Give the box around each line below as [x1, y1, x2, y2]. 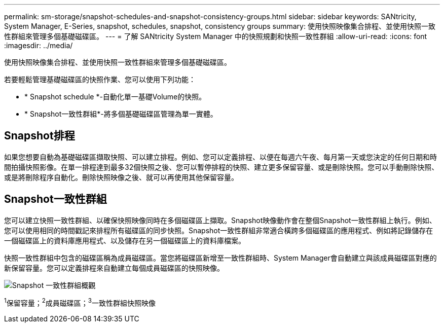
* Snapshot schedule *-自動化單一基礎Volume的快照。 [24, 92, 206, 101]
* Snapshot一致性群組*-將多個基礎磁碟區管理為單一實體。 [24, 110, 217, 118]
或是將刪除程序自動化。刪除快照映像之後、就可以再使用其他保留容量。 [4, 172, 238, 181]
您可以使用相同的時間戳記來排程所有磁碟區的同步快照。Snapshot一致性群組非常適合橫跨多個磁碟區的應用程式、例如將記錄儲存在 [4, 226, 433, 235]
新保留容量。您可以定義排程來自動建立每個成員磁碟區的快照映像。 [4, 263, 224, 272]
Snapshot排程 [4, 129, 75, 142]
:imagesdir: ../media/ [4, 41, 73, 50]
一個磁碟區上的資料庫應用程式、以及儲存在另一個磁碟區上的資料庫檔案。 [4, 236, 245, 245]
